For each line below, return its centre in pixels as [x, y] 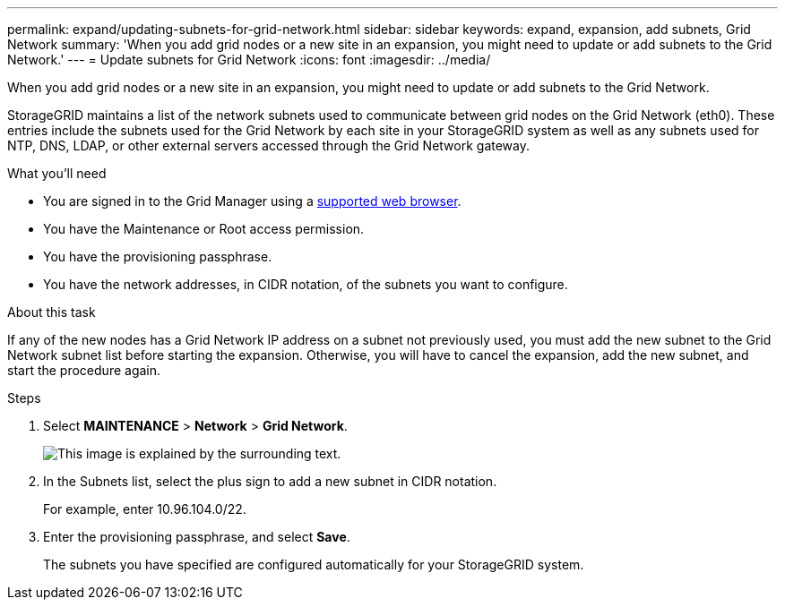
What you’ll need [57, 173]
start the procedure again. [84, 370]
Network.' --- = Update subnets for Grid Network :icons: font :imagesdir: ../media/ [249, 60]
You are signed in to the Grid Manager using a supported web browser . [252, 201]
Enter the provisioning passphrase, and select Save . [197, 537]
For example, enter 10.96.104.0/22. [145, 509]
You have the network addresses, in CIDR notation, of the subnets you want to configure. [306, 284]
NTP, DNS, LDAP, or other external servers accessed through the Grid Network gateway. [269, 145]
